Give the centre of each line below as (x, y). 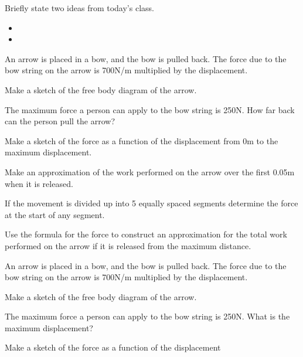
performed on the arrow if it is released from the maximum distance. (128, 245)
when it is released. (39, 183)
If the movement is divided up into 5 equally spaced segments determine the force (151, 203)
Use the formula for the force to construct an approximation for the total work (146, 234)
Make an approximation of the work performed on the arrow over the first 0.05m (150, 171)
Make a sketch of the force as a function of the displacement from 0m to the (142, 140)
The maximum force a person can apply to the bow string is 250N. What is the (147, 316)
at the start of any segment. (55, 214)
